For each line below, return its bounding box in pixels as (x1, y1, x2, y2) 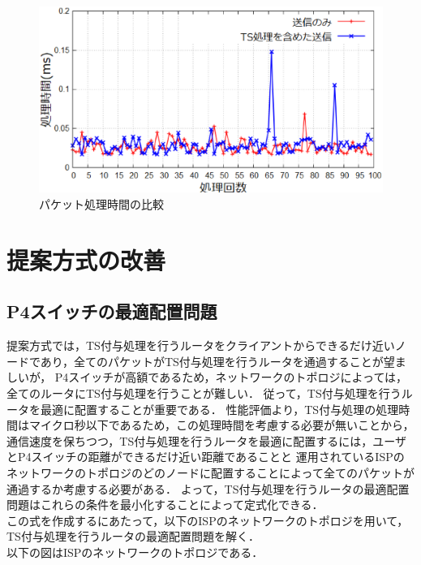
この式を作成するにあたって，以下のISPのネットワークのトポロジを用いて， (6, 511, 409, 528)
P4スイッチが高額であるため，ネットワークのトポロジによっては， (54, 369, 408, 386)
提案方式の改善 (6, 243, 166, 276)
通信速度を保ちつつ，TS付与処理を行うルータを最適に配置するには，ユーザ (6, 432, 406, 449)
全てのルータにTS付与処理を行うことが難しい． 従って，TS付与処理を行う (6, 384, 402, 401)
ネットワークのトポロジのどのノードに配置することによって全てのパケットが (6, 464, 415, 481)
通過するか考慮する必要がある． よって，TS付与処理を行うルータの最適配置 (6, 480, 410, 497)
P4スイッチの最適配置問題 (6, 299, 217, 324)
